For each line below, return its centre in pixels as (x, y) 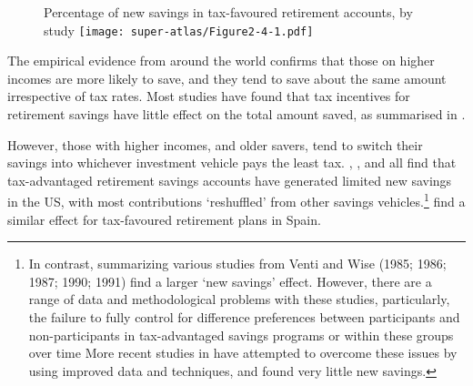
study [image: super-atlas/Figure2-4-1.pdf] (179, 30)
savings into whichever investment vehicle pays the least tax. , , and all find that (232, 163)
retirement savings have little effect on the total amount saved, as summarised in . (236, 114)
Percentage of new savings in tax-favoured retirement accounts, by (228, 12)
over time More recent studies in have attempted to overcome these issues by (243, 353)
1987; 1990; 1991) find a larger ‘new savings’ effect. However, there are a (230, 281)
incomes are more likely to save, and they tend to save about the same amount (227, 78)
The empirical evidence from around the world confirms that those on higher (221, 61)
